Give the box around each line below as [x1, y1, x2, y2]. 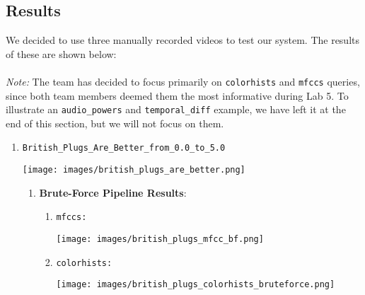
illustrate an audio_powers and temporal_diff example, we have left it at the [6, 102, 346, 117]
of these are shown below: [6, 46, 117, 61]
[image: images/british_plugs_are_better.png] [22, 165, 245, 175]
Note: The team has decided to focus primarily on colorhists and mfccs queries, [6, 74, 360, 88]
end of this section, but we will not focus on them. [6, 115, 224, 130]
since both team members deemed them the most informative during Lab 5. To [6, 88, 349, 103]
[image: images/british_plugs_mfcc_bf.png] [56, 234, 264, 245]
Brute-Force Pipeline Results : [39, 185, 187, 199]
